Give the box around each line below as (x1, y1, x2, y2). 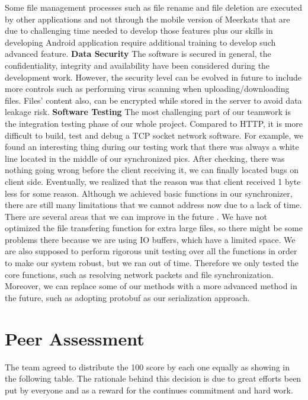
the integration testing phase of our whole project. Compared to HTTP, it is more (5, 117, 303, 129)
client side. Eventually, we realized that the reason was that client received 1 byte (5, 175, 301, 187)
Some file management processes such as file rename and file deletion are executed (5, 1, 303, 13)
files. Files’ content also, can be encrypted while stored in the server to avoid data (5, 94, 302, 106)
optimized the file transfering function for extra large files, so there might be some (5, 222, 303, 234)
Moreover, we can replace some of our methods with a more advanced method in (5, 280, 297, 292)
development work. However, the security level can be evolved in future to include (5, 71, 302, 83)
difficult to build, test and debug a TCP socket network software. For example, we (5, 129, 303, 141)
